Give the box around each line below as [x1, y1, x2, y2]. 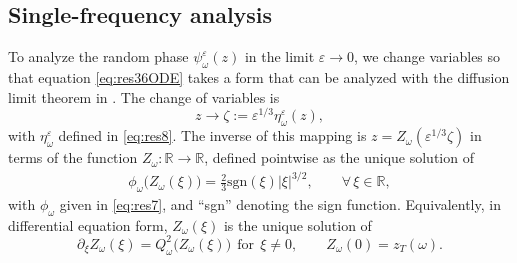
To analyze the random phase [8, 46, 189, 67]
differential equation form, [8, 214, 168, 235]
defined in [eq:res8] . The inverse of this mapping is [58, 125, 367, 146]
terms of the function [8, 147, 138, 168]
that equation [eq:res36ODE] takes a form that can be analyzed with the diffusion [8, 67, 510, 87]
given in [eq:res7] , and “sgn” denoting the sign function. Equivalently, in [59, 193, 501, 214]
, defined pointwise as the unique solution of [204, 147, 474, 168]
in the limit [244, 46, 315, 67]
